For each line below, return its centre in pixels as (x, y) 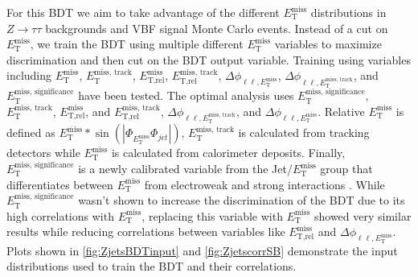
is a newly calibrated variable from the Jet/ (185, 169)
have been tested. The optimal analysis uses (186, 95)
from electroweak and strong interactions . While (264, 184)
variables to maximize (328, 44)
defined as (31, 132)
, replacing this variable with (212, 215)
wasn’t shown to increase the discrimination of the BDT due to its (242, 200)
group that (346, 169)
